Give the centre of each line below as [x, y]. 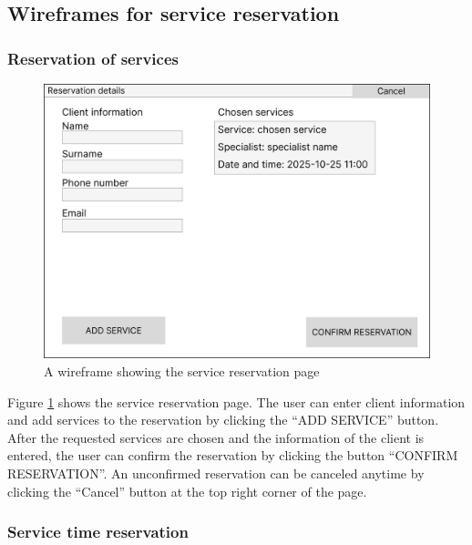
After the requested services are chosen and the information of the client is [216, 437]
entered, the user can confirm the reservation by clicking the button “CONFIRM [233, 455]
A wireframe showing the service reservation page [182, 371]
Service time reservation [98, 532]
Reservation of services [93, 58]
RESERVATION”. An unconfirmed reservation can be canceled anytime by [216, 473]
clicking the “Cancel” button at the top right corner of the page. [187, 491]
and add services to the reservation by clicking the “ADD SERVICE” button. [223, 420]
